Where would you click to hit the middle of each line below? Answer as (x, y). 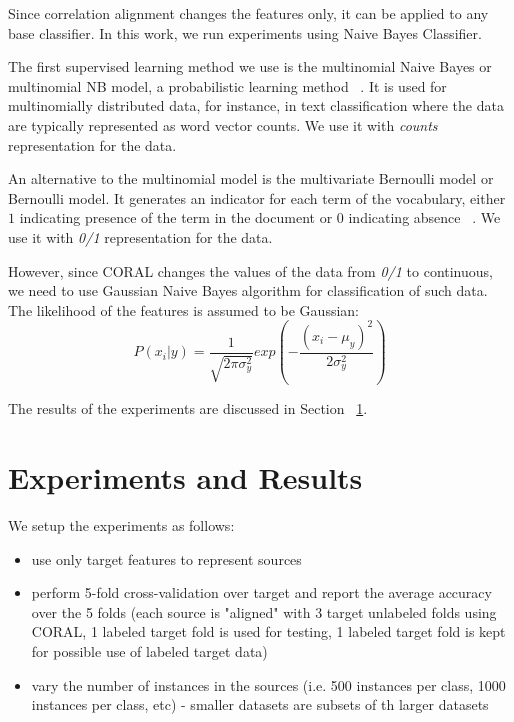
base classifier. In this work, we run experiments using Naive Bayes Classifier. (245, 32)
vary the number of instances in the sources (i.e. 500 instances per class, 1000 (268, 684)
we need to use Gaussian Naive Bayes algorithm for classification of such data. (248, 290)
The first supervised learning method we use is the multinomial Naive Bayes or (250, 66)
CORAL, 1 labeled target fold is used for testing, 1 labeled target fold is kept (268, 631)
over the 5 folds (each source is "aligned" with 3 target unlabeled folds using (264, 611)
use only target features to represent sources (166, 558)
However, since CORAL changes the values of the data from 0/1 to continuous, (250, 270)
